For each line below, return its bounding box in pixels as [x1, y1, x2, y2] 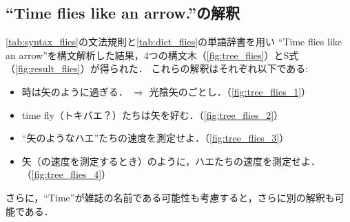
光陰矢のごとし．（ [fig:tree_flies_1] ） [149, 84, 311, 98]
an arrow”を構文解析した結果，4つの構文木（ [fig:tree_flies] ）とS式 [6, 47, 299, 62]
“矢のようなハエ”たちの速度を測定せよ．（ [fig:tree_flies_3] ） [21, 131, 289, 145]
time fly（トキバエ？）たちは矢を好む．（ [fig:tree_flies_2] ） [21, 107, 284, 122]
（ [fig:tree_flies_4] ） [21, 167, 112, 181]
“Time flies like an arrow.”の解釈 [6, 2, 240, 23]
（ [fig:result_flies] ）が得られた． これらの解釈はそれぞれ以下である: [6, 61, 309, 76]
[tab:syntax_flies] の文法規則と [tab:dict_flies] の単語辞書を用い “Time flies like [6, 34, 342, 49]
